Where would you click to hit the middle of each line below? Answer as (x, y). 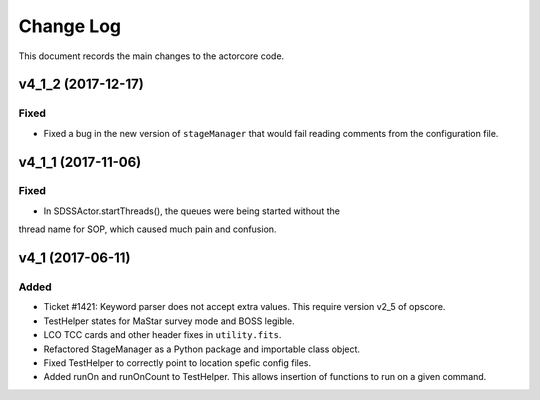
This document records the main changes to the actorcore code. (151, 56)
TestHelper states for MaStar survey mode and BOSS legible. (169, 321)
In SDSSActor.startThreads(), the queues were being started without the (191, 211)
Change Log (70, 26)
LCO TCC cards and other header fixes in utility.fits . (162, 335)
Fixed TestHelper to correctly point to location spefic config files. (177, 362)
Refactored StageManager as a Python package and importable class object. (201, 349)
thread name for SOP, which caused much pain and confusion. (147, 229)
